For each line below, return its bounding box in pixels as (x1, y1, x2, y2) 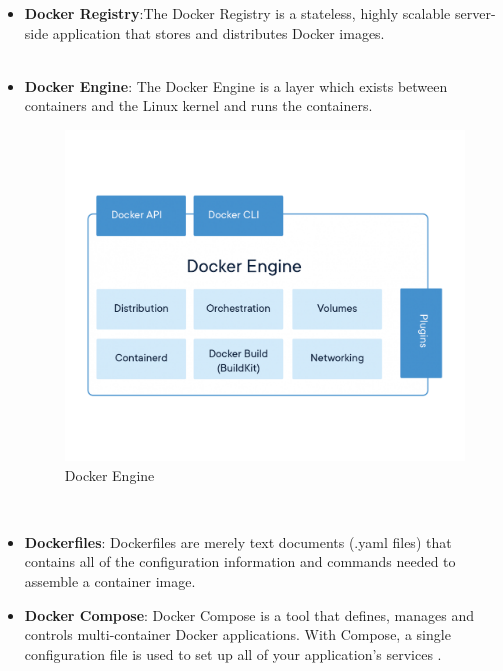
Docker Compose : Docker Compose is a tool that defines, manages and (24, 604, 474, 625)
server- (454, 3, 496, 23)
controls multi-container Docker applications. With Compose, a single (24, 624, 451, 645)
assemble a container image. (24, 570, 196, 591)
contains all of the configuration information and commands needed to (24, 551, 456, 572)
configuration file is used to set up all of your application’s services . (24, 643, 442, 664)
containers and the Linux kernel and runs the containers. (24, 95, 373, 116)
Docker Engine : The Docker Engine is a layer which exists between (24, 75, 448, 96)
